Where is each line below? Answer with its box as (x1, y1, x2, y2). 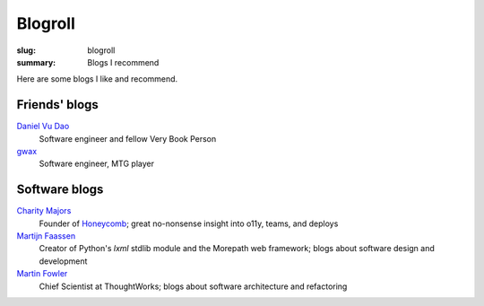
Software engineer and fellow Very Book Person (39, 133, 217, 144)
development (39, 256, 88, 267)
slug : (16, 45, 36, 56)
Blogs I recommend (87, 57, 160, 67)
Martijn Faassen (16, 231, 76, 241)
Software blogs (16, 182, 104, 197)
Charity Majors (16, 205, 72, 216)
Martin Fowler (16, 268, 68, 279)
